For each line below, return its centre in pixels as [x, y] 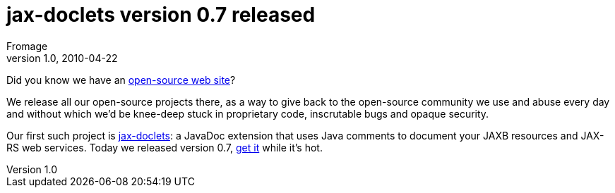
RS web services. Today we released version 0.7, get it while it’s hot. [165, 147]
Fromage [27, 46]
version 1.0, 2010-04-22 [62, 58]
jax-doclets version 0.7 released [161, 15]
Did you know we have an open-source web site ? [121, 80]
